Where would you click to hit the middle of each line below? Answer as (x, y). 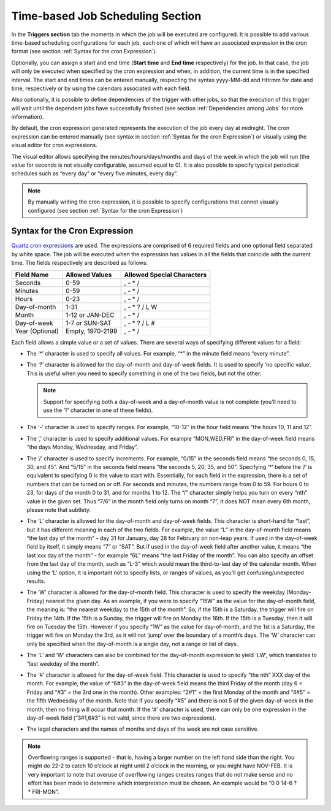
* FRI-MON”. (44, 791)
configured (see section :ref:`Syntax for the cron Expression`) (105, 210)
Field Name (32, 275)
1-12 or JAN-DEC (90, 314)
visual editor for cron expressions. (54, 145)
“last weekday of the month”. (63, 664)
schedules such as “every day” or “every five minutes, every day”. (94, 173)
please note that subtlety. (59, 509)
